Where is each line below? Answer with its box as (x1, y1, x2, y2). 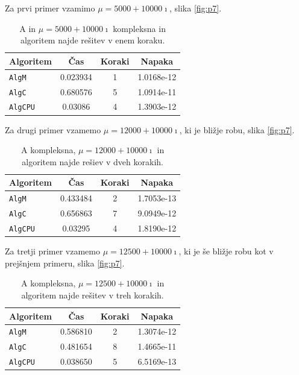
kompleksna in (113, 22, 166, 34)
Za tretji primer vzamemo (5, 245, 100, 257)
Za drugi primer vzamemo (5, 123, 101, 136)
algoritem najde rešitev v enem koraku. (20, 34, 165, 46)
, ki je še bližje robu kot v (178, 245, 274, 257)
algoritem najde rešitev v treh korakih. (21, 288, 164, 301)
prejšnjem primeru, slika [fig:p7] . (5, 256, 125, 269)
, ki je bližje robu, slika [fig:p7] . (179, 123, 295, 136)
